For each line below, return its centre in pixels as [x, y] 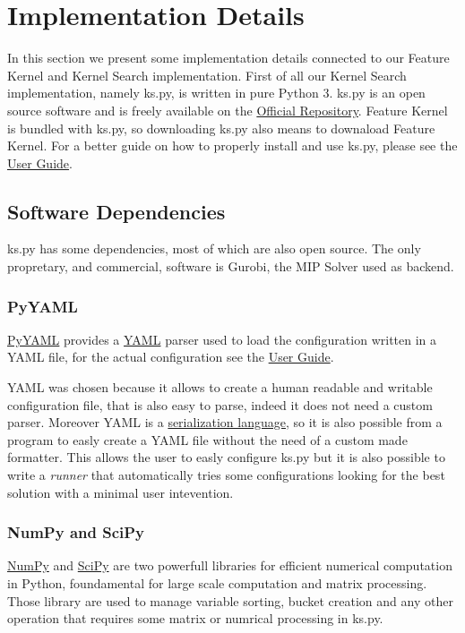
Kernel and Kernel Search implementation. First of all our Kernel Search [207, 75]
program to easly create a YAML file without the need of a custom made [207, 439]
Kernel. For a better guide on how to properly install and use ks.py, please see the [232, 145]
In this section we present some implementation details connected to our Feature [228, 58]
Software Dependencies [116, 211]
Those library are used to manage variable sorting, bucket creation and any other [230, 600]
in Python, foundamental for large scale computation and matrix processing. [217, 583]
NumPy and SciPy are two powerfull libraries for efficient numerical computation [230, 565]
